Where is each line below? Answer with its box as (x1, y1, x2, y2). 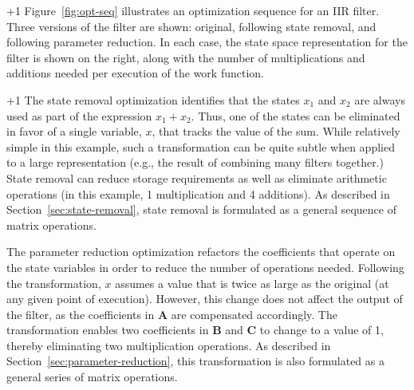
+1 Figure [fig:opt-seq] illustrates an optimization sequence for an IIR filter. (6, 2, 380, 18)
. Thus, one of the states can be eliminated (191, 107, 400, 124)
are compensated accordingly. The (171, 305, 337, 322)
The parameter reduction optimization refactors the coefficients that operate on (6, 243, 396, 260)
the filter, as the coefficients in (6, 305, 155, 322)
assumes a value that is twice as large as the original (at (115, 274, 389, 291)
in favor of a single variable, (6, 123, 142, 140)
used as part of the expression (6, 107, 152, 124)
